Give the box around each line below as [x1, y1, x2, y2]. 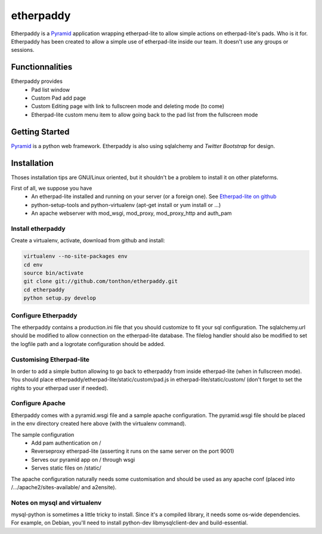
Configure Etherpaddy [11, 311, 78, 319]
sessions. [11, 47, 35, 54]
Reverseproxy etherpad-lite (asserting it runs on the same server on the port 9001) [31, 447, 235, 455]
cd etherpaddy [23, 286, 65, 293]
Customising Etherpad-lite [11, 355, 89, 363]
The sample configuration [11, 431, 75, 438]
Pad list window [31, 86, 70, 93]
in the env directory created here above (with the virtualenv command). [11, 420, 187, 427]
